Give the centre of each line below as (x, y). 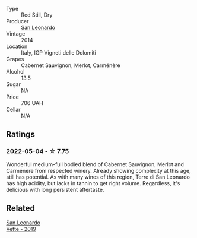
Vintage (16, 34)
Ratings (21, 134)
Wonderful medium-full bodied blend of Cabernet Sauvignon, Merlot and (95, 164)
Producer (18, 21)
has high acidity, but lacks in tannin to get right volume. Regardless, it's (93, 183)
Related (21, 208)
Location (17, 46)
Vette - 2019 (21, 229)
